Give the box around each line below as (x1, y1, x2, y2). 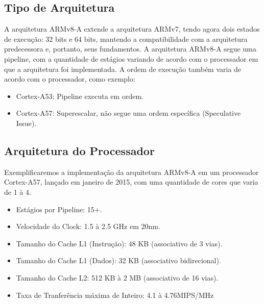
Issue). (16, 117, 37, 128)
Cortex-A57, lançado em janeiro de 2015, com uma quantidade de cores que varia (4, 176, 258, 187)
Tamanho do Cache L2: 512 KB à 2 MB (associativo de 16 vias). (16, 272, 219, 283)
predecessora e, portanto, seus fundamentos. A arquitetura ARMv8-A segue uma (4, 43, 256, 54)
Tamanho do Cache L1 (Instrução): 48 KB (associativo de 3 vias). (16, 238, 223, 248)
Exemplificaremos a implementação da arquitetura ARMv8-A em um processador (4, 166, 259, 177)
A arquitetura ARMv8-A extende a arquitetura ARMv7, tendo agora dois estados (4, 23, 260, 34)
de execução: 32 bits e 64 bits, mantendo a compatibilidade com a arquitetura (4, 33, 248, 44)
